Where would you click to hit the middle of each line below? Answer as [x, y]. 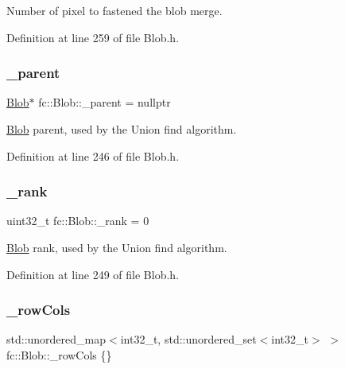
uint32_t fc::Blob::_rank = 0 [78, 221]
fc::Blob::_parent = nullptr [105, 102]
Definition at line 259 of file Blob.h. [93, 37]
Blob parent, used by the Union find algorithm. [122, 129]
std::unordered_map [56, 339]
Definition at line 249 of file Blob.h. [93, 274]
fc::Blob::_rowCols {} [59, 355]
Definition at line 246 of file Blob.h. [93, 155]
